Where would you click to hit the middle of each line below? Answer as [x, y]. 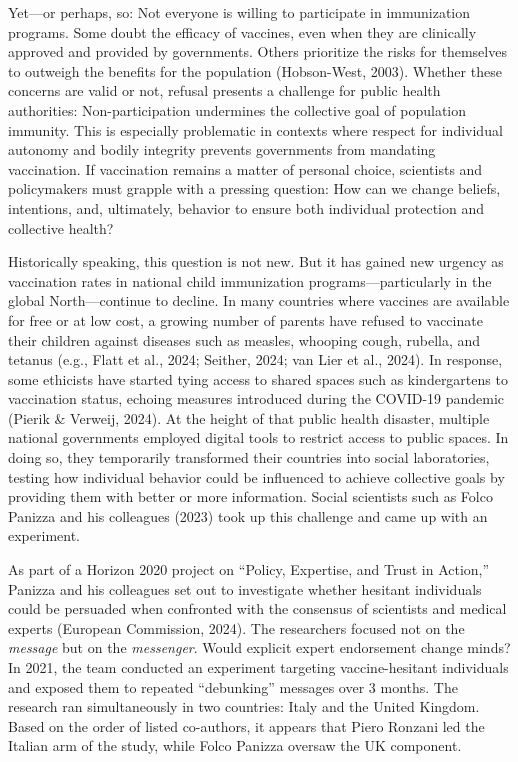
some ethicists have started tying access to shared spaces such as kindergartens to [258, 378]
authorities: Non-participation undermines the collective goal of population [237, 109]
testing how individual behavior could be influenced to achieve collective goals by [256, 476]
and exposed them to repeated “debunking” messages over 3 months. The [233, 686]
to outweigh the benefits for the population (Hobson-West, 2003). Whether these [255, 70]
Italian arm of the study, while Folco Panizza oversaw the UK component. [235, 745]
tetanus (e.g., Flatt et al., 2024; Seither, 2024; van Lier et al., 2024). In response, [255, 359]
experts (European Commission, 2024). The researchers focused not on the [236, 627]
